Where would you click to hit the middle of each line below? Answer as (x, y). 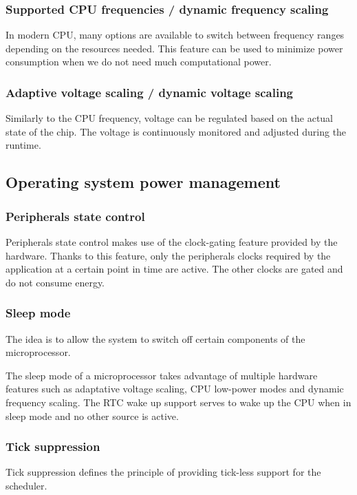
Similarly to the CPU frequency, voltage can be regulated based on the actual (170, 118)
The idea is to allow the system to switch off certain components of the (155, 338)
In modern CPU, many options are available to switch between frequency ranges (175, 35)
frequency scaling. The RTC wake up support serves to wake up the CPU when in (178, 402)
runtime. (23, 145)
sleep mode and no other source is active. (92, 415)
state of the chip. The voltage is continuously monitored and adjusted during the (176, 131)
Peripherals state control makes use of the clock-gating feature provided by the (172, 242)
